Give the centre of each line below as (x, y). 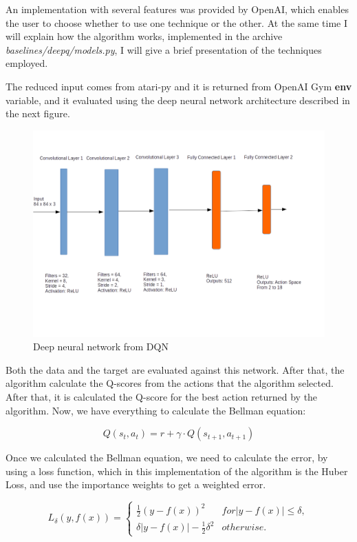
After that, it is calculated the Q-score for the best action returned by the (162, 396)
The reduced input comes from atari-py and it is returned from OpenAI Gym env (179, 86)
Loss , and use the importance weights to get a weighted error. (136, 484)
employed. (27, 63)
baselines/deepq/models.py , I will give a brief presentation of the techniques (164, 49)
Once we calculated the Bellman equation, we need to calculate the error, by (167, 458)
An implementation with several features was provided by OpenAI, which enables (177, 9)
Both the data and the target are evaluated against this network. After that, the (175, 369)
